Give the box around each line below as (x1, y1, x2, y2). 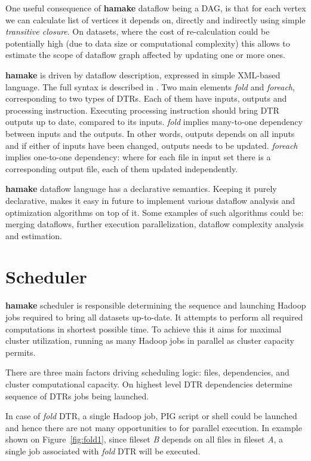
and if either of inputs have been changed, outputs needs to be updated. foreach (5, 139, 298, 151)
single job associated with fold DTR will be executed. (5, 444, 201, 457)
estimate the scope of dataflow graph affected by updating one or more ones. (5, 48, 285, 61)
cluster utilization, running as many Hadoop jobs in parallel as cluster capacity (5, 334, 294, 347)
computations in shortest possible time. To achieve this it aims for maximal (5, 322, 282, 335)
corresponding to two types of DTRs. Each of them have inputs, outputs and (5, 92, 287, 105)
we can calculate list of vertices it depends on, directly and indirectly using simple (5, 13, 306, 26)
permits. (5, 346, 36, 358)
